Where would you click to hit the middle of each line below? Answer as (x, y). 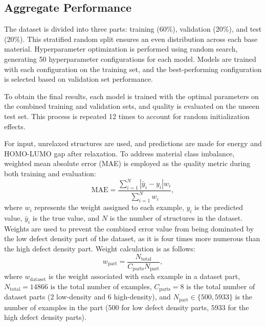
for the (238, 307)
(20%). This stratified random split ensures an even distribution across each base (131, 39)
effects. (15, 126)
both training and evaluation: (50, 173)
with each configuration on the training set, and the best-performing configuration (133, 69)
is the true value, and (66, 217)
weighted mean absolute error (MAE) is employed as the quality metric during (127, 163)
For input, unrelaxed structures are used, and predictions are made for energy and (133, 143)
